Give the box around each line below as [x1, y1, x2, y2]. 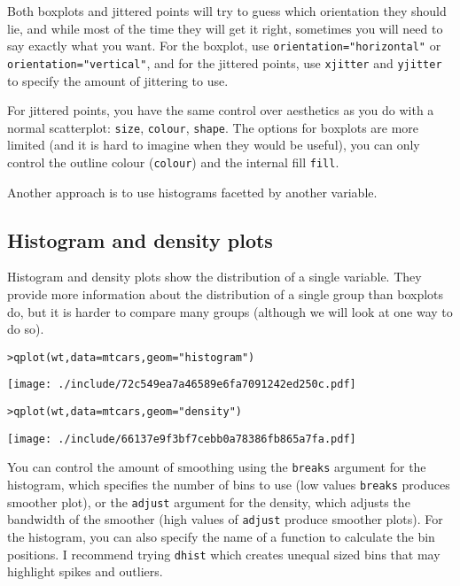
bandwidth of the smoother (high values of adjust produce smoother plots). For [7, 510, 443, 528]
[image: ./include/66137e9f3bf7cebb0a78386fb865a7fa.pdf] [7, 432, 356, 445]
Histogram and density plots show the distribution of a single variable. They [7, 267, 422, 286]
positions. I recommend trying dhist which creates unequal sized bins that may [7, 544, 441, 563]
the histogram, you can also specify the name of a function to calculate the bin [7, 528, 435, 546]
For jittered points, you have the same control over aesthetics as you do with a [7, 101, 434, 120]
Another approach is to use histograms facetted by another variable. [7, 182, 378, 201]
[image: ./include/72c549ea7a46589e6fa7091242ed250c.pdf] [7, 378, 356, 391]
